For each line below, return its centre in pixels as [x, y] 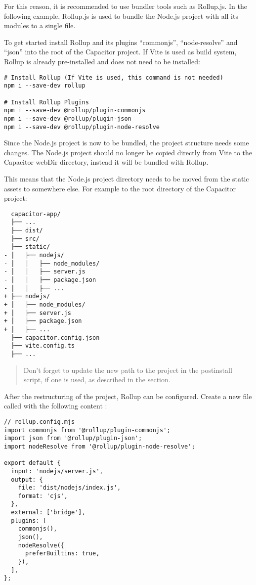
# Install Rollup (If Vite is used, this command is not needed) [114, 77]
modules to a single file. [40, 25]
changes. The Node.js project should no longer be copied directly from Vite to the [128, 152]
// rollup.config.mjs [40, 422]
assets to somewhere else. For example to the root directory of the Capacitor [120, 188]
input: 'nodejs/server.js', [57, 471]
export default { [32, 463]
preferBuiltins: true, [62, 554]
